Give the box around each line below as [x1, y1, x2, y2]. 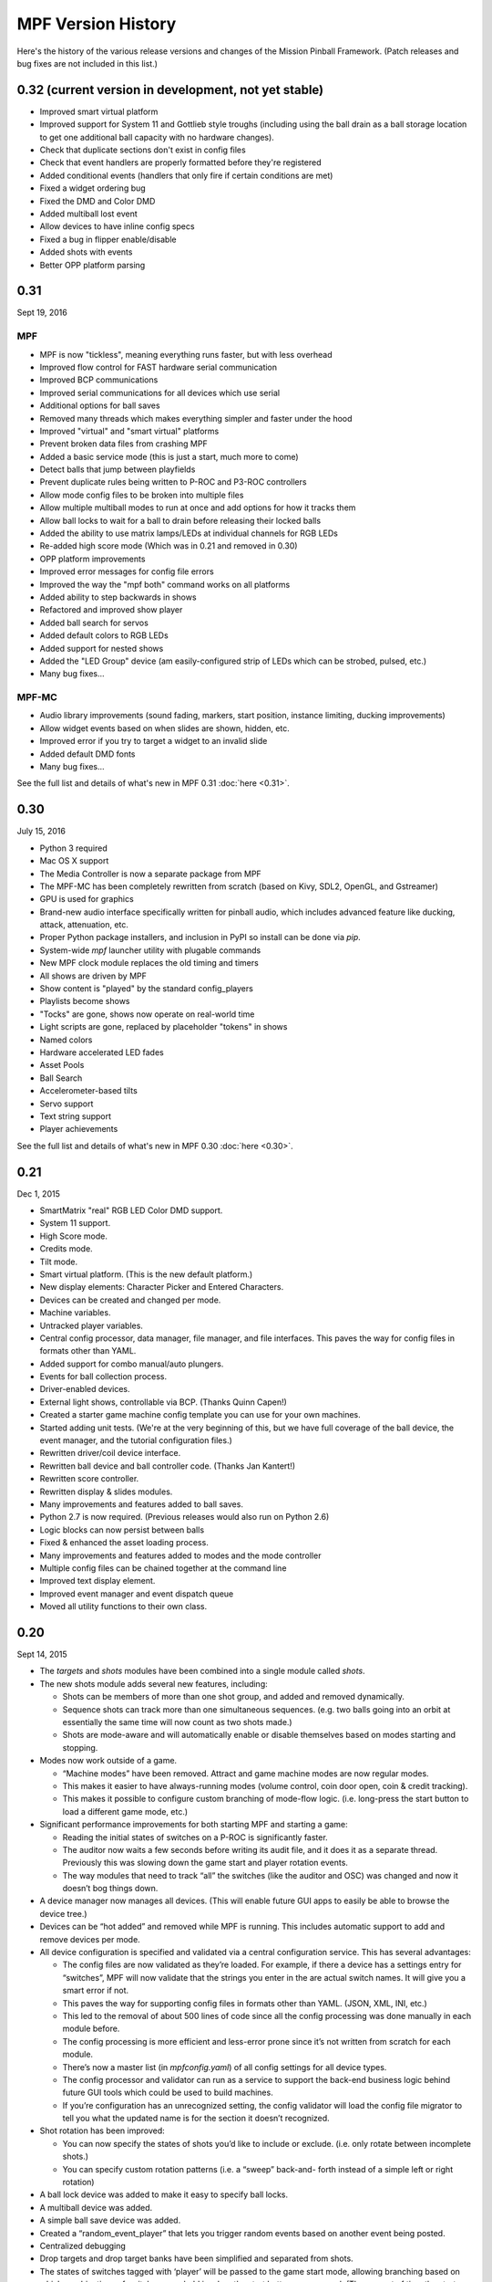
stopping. [62, 1742, 98, 1753]
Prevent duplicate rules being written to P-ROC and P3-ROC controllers [39, 476, 307, 487]
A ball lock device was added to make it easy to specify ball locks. [39, 2189, 289, 2200]
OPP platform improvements [39, 553, 146, 564]
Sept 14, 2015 [16, 1649, 67, 1660]
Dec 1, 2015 [16, 1188, 61, 1199]
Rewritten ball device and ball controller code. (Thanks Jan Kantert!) [39, 1460, 296, 1471]
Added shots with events [39, 246, 133, 257]
